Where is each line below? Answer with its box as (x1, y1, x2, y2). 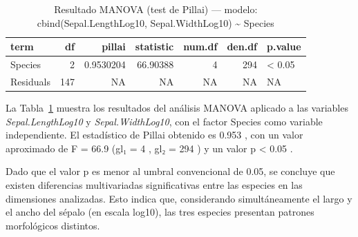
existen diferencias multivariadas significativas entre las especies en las (6, 177, 303, 192)
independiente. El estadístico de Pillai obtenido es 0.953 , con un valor (6, 127, 303, 142)
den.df (227, 39, 258, 54)
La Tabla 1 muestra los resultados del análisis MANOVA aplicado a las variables (6, 100, 348, 114)
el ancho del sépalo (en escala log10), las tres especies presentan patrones (6, 205, 314, 219)
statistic (135, 39, 174, 54)
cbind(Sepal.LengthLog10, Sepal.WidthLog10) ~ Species (37, 15, 274, 30)
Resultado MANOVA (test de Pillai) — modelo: (54, 2, 258, 16)
